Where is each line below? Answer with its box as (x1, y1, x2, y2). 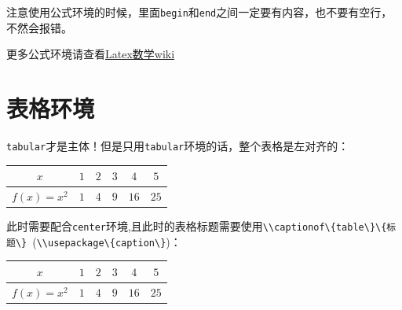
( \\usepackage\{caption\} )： (32, 233, 181, 249)
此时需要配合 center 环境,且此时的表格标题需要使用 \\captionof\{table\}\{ (6, 218, 387, 234)
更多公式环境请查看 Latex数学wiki (6, 46, 175, 62)
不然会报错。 (6, 19, 72, 35)
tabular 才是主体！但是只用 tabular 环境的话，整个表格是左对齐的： (6, 137, 349, 153)
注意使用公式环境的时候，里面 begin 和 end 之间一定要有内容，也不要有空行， (6, 4, 393, 20)
